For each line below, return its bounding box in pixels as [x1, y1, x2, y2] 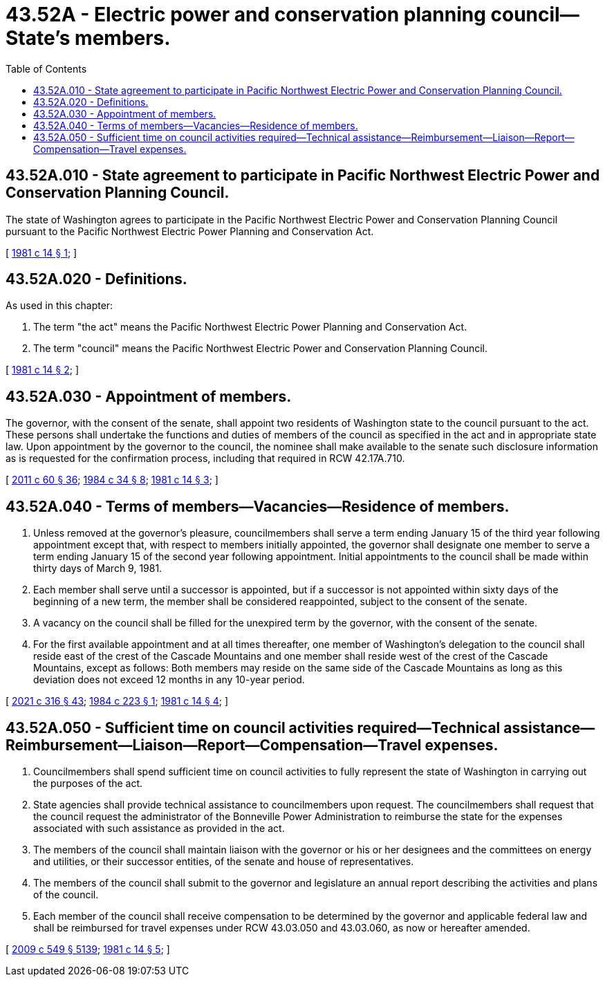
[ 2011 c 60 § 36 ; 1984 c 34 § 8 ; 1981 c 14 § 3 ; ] [6, 474, 218, 486]
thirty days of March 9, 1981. [33, 562, 162, 575]
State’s [6, 26, 71, 50]
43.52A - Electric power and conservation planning [6, 3, 486, 26]
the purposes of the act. [33, 777, 143, 789]
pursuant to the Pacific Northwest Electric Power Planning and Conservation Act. [6, 225, 374, 237]
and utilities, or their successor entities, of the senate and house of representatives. [33, 855, 414, 867]
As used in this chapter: [6, 299, 113, 312]
